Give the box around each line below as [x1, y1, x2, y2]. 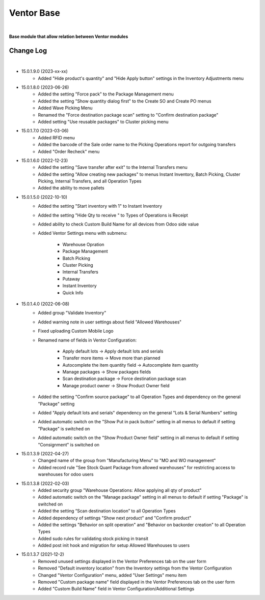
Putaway [62, 276, 80, 282]
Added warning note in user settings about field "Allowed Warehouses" [38, 319, 182, 325]
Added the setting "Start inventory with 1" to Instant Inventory [38, 203, 162, 209]
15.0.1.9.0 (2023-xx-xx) [21, 68, 68, 74]
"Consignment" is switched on [38, 442, 100, 447]
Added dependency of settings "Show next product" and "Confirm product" [38, 515, 191, 521]
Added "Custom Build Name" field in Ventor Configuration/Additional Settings [38, 586, 195, 592]
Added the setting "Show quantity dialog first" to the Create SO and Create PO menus [38, 98, 212, 104]
